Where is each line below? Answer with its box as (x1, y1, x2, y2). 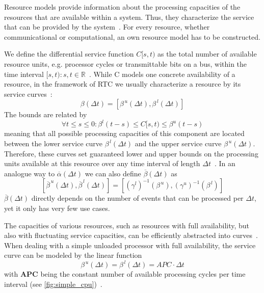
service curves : (4, 88, 52, 99)
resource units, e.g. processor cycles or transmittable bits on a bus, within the (4, 58, 247, 69)
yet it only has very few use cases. (4, 203, 110, 213)
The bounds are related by (4, 109, 87, 120)
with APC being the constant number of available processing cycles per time (4, 269, 246, 279)
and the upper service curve (135, 138, 222, 149)
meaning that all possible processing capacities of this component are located (4, 128, 245, 139)
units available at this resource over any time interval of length (4, 158, 200, 169)
